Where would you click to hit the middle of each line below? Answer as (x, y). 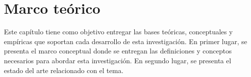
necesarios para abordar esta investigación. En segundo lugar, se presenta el (118, 60)
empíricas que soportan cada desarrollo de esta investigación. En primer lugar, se (125, 41)
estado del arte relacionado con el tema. (64, 70)
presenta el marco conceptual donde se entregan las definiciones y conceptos (118, 51)
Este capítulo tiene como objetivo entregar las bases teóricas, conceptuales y (118, 32)
